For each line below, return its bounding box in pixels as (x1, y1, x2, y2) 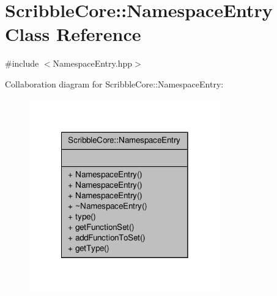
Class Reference (5, 21, 141, 46)
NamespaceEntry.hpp (53, 57, 133, 70)
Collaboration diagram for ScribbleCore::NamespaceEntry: (5, 77, 224, 90)
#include (5, 57, 39, 70)
